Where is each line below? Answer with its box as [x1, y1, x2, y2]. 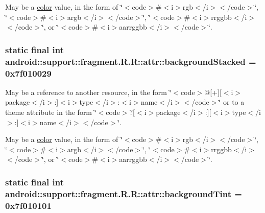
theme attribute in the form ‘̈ [5, 107, 97, 117]
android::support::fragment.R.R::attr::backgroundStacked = [5, 55, 256, 67]
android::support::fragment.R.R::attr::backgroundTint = [5, 187, 242, 200]
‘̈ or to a [219, 97, 245, 107]
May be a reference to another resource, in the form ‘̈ [5, 86, 172, 97]
